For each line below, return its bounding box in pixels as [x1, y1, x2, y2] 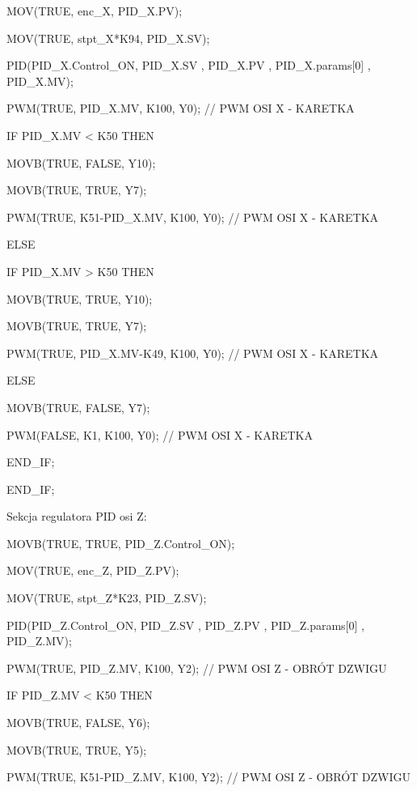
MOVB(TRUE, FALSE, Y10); [6, 154, 156, 171]
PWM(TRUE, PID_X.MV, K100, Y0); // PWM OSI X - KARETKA [6, 100, 355, 117]
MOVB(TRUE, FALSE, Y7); [6, 398, 150, 415]
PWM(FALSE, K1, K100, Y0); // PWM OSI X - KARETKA [6, 426, 314, 443]
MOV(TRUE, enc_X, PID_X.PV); [6, 2, 183, 19]
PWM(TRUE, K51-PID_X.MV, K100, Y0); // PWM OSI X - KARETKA [6, 208, 379, 225]
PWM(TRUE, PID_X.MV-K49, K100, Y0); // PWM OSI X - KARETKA [6, 344, 379, 361]
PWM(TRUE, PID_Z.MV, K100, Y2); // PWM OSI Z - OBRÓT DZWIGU [6, 659, 387, 676]
